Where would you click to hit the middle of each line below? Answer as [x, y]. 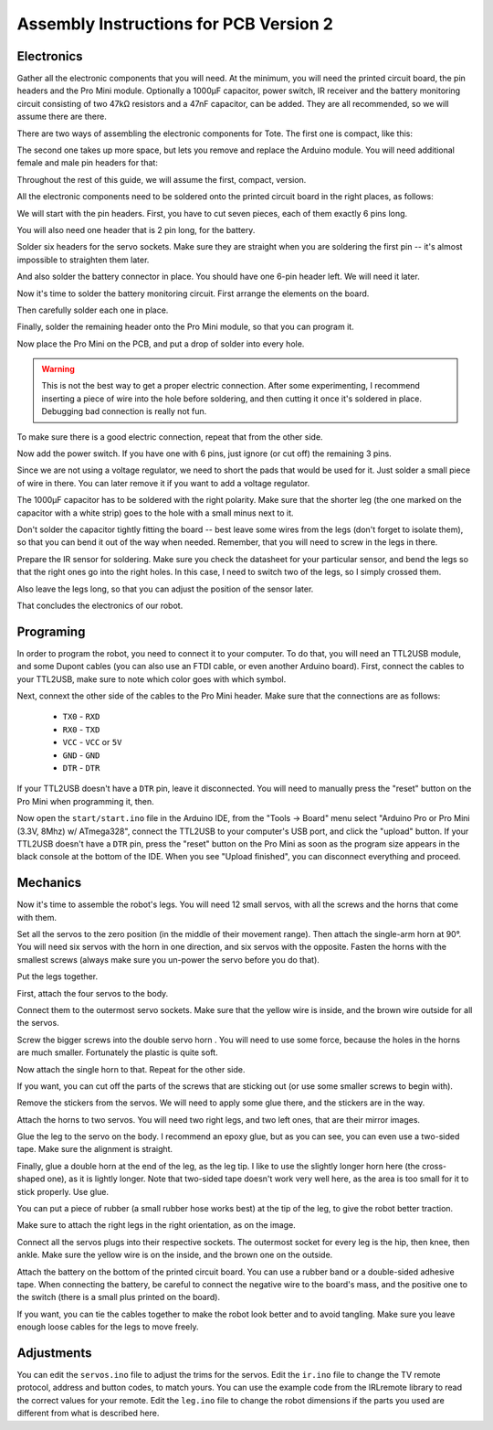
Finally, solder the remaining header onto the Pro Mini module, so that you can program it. [186, 327]
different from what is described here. [88, 1414]
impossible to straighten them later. [83, 260]
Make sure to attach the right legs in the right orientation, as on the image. [156, 1225]
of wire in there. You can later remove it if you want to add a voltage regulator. [163, 483]
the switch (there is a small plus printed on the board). [119, 1297]
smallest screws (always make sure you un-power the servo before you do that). [168, 959]
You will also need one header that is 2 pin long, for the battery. [136, 229]
